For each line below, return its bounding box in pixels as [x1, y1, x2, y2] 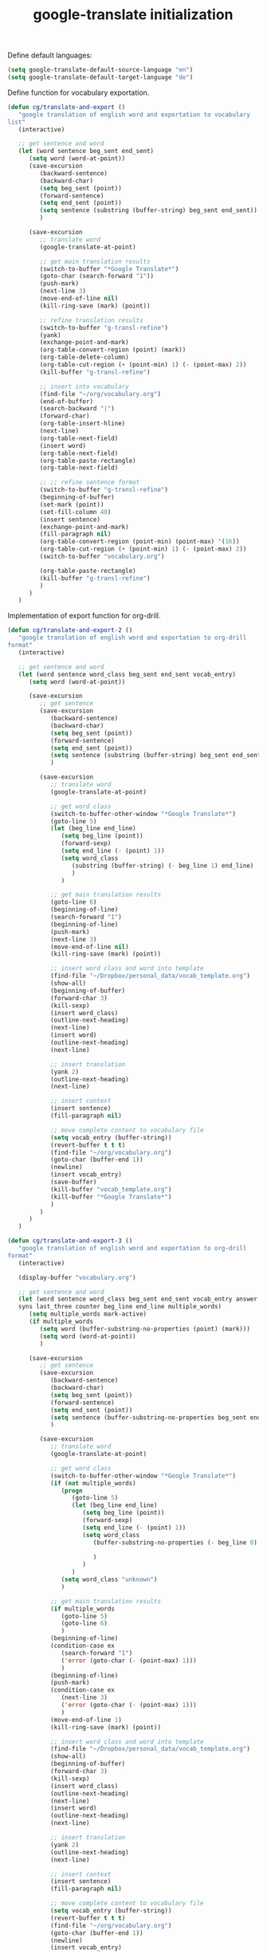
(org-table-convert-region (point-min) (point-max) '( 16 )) [39, 538, 240, 546]
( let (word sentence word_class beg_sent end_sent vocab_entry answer [18, 1295, 258, 1304]
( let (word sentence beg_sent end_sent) [18, 147, 155, 155]
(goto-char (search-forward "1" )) [39, 273, 155, 281]
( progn [61, 1486, 83, 1495]
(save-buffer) [49, 1178, 97, 1187]
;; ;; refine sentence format [39, 478, 140, 487]
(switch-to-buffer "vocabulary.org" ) [39, 552, 165, 561]
